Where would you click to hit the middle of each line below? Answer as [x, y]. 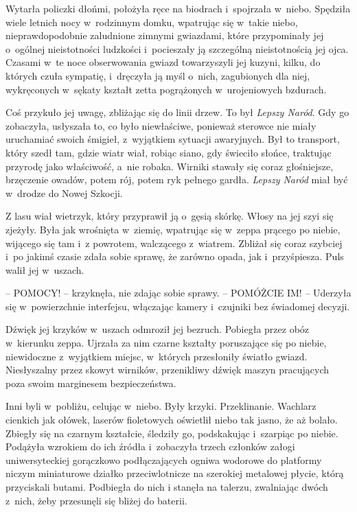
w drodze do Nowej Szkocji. [64, 193]
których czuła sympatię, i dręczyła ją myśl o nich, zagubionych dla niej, [158, 75]
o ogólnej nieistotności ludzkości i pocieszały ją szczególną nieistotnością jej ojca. [177, 48]
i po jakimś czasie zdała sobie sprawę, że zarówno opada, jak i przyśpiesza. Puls [175, 256]
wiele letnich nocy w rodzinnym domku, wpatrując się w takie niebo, [152, 22]
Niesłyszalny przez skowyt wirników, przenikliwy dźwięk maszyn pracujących [168, 370]
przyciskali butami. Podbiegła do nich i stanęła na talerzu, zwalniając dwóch [167, 487]
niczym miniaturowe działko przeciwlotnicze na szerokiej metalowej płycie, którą [175, 473]
